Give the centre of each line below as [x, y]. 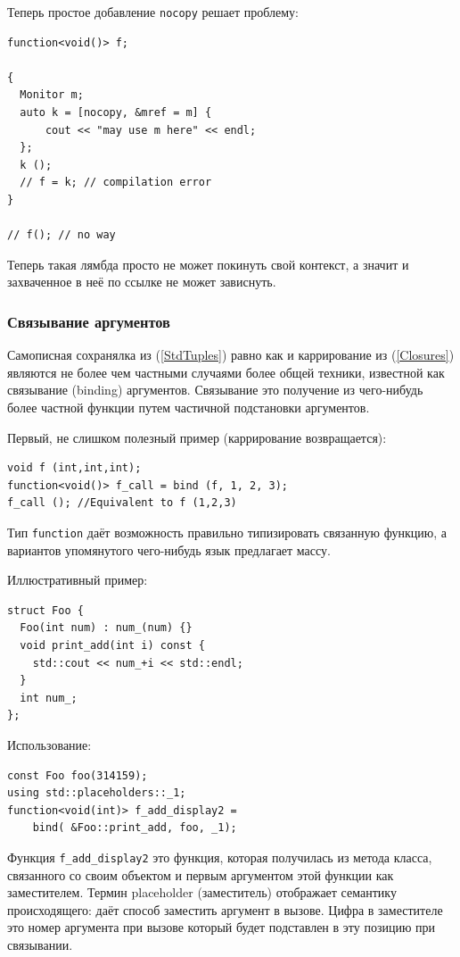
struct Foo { [45, 610]
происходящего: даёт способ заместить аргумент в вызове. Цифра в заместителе [225, 909]
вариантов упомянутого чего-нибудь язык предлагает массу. [169, 549]
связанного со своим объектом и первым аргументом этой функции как [201, 874]
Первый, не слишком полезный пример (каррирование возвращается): [197, 437]
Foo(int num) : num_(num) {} [106, 628]
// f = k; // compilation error [116, 183]
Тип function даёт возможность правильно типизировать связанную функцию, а [227, 532]
